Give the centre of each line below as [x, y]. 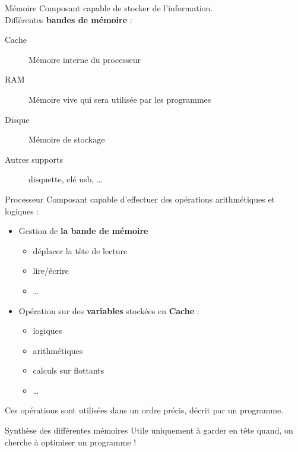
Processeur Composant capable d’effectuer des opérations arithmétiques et [140, 199]
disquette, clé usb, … [66, 179]
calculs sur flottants [69, 370]
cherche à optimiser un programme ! [71, 442]
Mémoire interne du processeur [85, 59]
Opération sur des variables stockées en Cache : [109, 310]
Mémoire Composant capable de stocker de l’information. [109, 8]
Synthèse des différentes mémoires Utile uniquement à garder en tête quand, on [149, 430]
